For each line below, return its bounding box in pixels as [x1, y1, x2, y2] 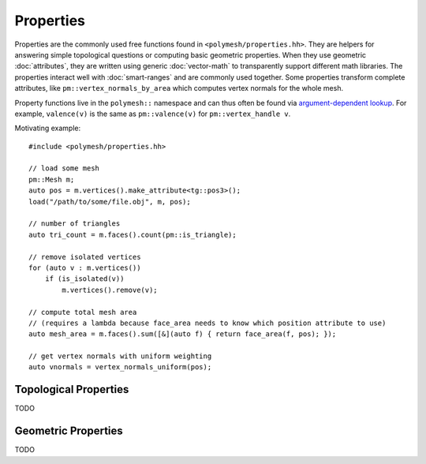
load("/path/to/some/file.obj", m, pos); [28, 197, 191, 206]
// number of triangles [28, 219, 121, 228]
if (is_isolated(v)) [44, 275, 125, 283]
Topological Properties [14, 383, 129, 396]
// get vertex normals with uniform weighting [28, 352, 212, 361]
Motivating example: [14, 123, 81, 133]
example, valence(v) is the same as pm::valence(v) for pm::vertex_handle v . [14, 109, 291, 118]
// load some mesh [28, 164, 100, 173]
